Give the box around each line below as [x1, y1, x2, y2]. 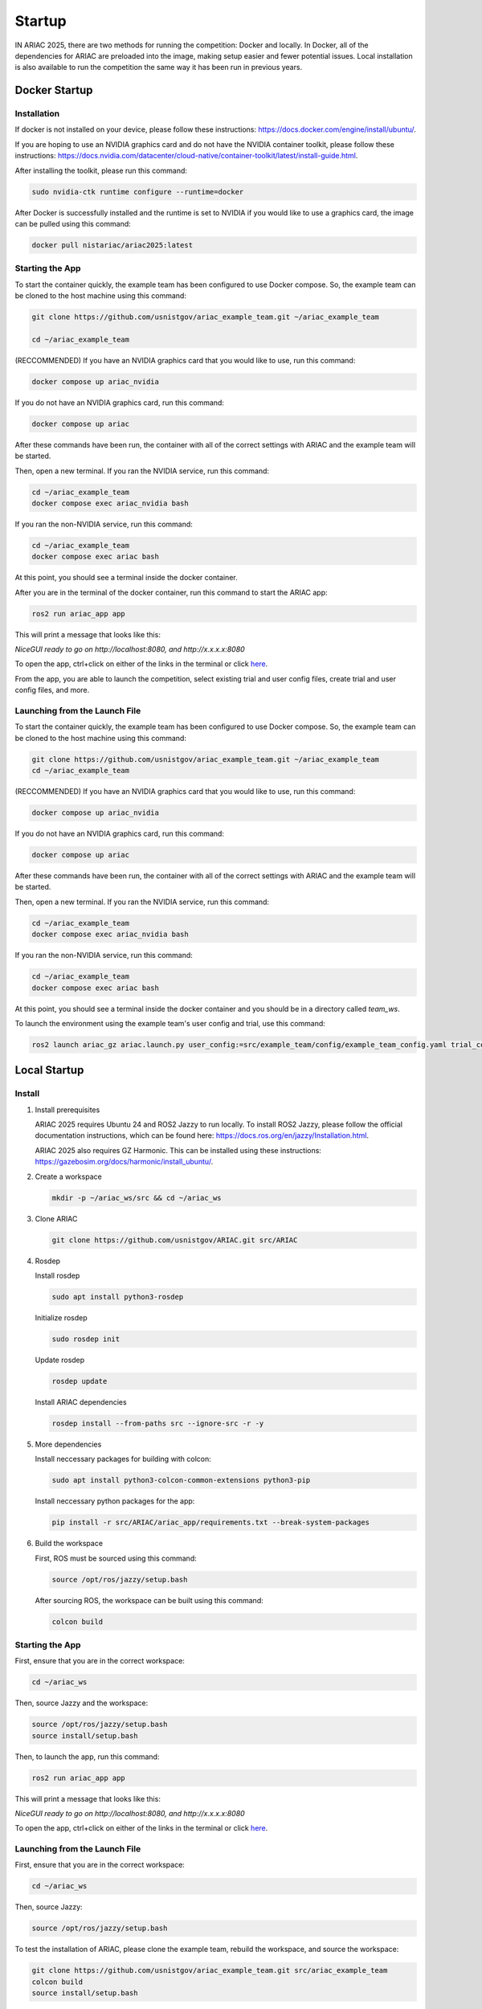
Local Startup [14, 1063, 84, 1077]
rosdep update [51, 1377, 108, 1385]
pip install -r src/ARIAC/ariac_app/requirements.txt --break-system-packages [51, 1518, 370, 1527]
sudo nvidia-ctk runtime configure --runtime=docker [31, 187, 244, 196]
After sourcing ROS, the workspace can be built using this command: [35, 1595, 264, 1605]
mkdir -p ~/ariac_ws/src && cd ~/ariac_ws [51, 1193, 222, 1202]
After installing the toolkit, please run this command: [14, 166, 188, 175]
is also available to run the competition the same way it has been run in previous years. [14, 63, 303, 72]
